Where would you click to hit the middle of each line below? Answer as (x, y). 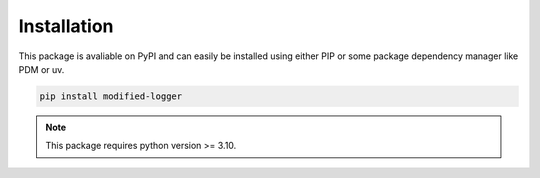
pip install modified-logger (111, 96)
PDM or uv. (41, 69)
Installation (66, 26)
